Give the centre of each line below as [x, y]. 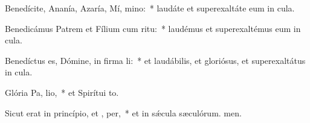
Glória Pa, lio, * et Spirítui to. [62, 92]
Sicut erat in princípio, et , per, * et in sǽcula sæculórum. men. [123, 112]
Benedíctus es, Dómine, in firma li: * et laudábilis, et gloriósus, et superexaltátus [155, 60]
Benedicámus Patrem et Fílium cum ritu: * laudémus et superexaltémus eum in [153, 28]
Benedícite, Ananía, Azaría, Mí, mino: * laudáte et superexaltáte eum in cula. [150, 8]
